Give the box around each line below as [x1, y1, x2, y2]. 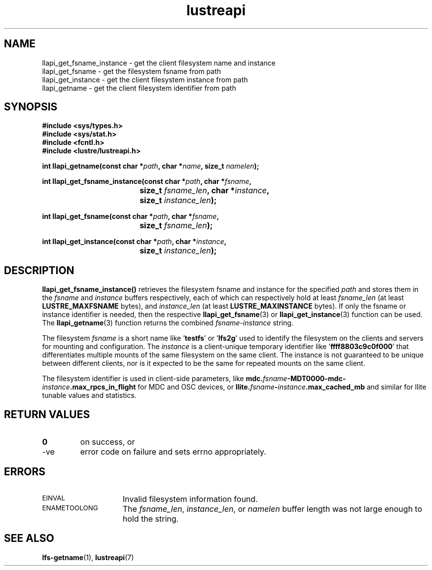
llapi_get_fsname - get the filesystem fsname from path [42, 67, 221, 75]
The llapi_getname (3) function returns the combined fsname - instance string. [42, 319, 293, 327]
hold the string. [122, 513, 179, 524]
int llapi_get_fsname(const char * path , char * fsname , [42, 212, 219, 221]
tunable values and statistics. [42, 391, 137, 400]
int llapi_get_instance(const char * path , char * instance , [42, 237, 227, 246]
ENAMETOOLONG [42, 503, 98, 512]
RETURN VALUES [4, 408, 90, 421]
